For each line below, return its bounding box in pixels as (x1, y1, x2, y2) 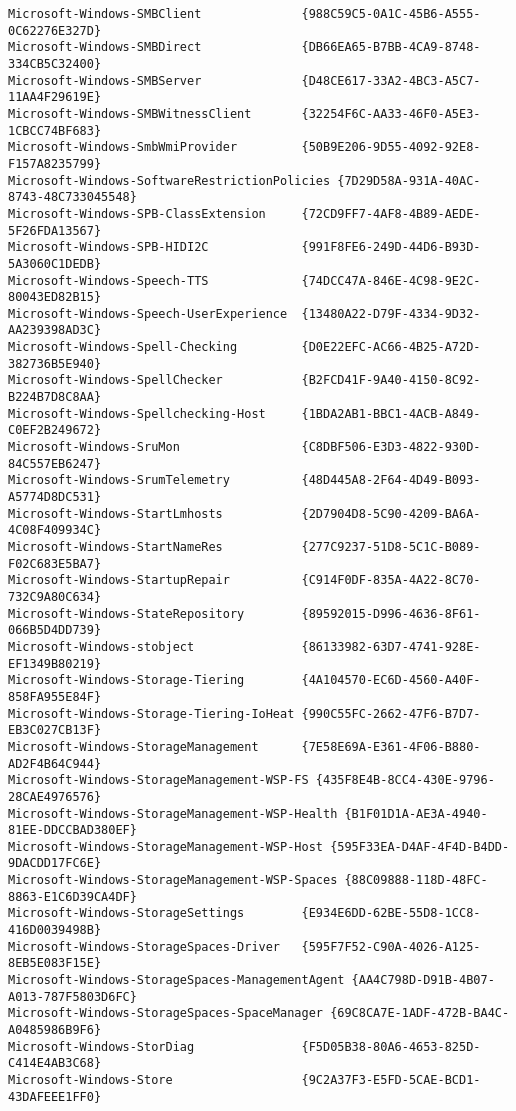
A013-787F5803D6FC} (8, 989, 137, 1004)
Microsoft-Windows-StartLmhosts (8, 506, 223, 521)
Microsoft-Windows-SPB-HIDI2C (8, 240, 209, 255)
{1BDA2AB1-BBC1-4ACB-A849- (301, 406, 481, 421)
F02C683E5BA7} (8, 556, 102, 571)
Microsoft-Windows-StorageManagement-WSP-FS (8, 773, 309, 788)
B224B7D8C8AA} (8, 390, 102, 405)
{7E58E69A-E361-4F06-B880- (301, 739, 481, 754)
